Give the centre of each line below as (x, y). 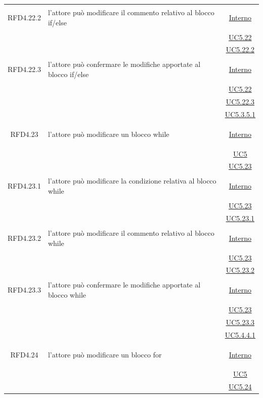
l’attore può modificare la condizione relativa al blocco (132, 181)
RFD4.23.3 (24, 290)
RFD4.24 (24, 354)
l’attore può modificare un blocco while (108, 134)
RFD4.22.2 (24, 17)
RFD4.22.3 (24, 69)
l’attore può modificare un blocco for (105, 354)
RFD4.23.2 (24, 238)
